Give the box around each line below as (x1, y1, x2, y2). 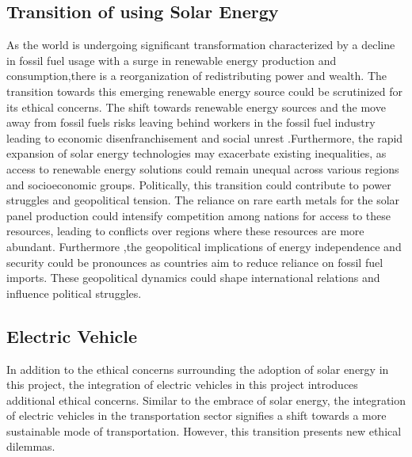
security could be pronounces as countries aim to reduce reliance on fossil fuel (6, 253, 383, 270)
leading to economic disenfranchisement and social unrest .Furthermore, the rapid (6, 129, 403, 146)
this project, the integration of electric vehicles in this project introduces (6, 376, 358, 393)
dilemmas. (6, 438, 55, 455)
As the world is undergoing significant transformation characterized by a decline (6, 36, 395, 53)
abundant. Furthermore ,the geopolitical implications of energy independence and (6, 238, 402, 254)
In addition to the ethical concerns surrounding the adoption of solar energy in (6, 360, 389, 377)
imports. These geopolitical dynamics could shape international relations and (6, 269, 380, 286)
